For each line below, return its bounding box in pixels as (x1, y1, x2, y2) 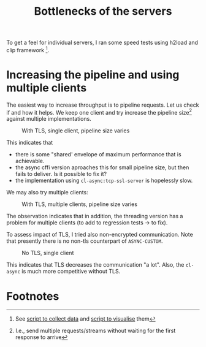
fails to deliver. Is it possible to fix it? (15, 170, 107, 178)
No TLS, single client (21, 250, 74, 257)
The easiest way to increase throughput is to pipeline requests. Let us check (6, 101, 199, 109)
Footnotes (6, 289, 59, 303)
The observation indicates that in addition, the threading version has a (6, 213, 183, 220)
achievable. (15, 158, 45, 165)
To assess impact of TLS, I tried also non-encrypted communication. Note (6, 231, 193, 238)
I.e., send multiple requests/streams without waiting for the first (15, 327, 176, 335)
